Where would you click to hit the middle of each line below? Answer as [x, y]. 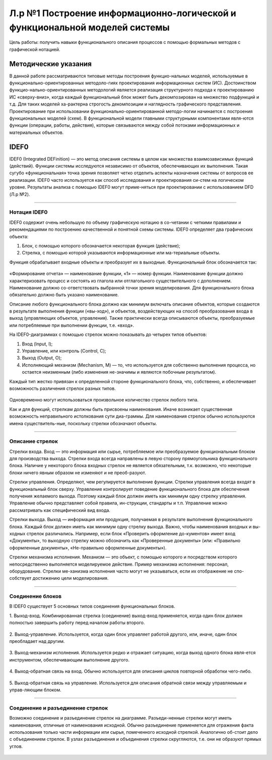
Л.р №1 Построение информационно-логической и [123, 13]
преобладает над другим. [37, 641]
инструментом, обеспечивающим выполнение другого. [70, 660]
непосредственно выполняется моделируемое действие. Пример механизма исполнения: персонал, [119, 564]
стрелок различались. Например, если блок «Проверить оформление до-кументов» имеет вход [131, 533]
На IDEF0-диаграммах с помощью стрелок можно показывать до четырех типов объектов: [108, 335]
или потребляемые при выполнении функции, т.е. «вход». [72, 325]
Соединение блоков [36, 596]
